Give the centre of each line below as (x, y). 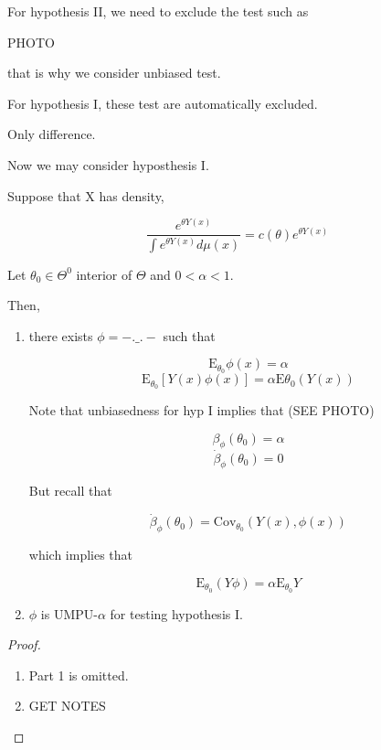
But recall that (70, 491)
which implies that (81, 555)
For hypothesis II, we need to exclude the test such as (158, 11)
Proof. (24, 644)
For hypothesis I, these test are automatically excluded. (163, 103)
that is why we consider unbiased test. (114, 73)
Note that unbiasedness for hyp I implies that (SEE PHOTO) (201, 410)
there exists (61, 335)
